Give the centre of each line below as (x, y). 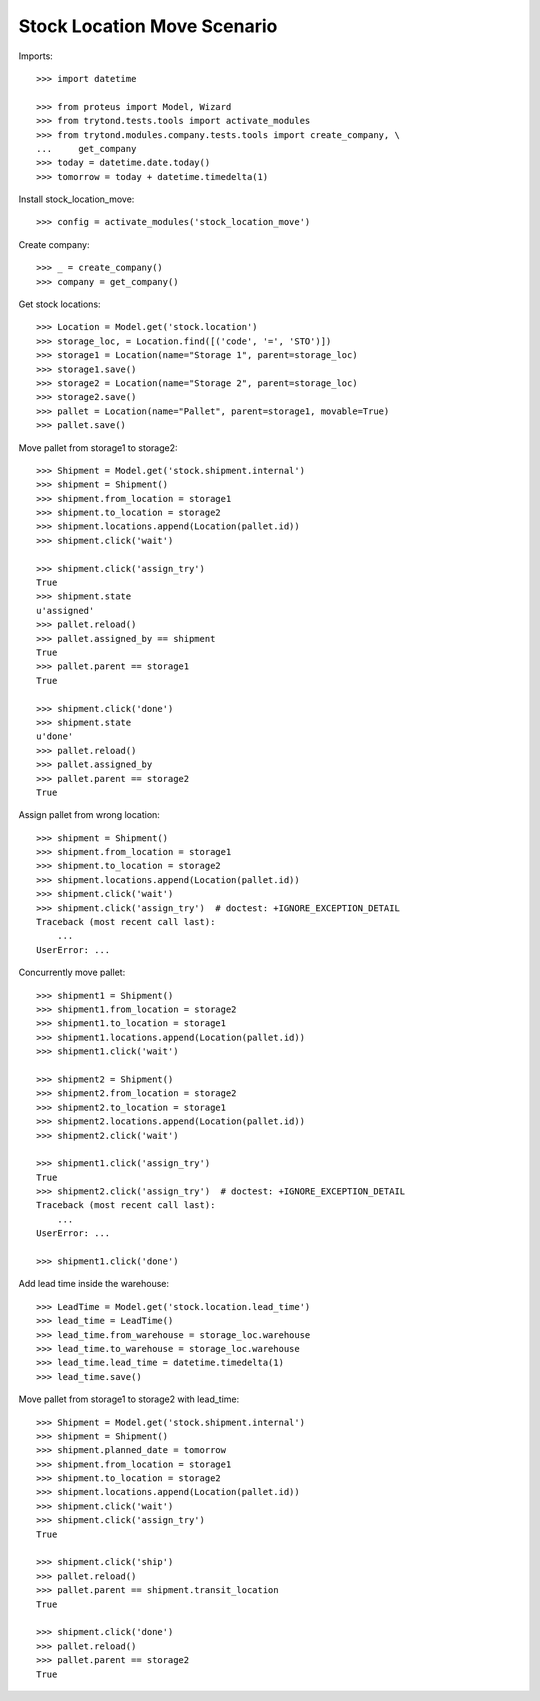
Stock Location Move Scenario (148, 26)
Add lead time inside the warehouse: (94, 1284)
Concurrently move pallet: (72, 972)
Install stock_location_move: (76, 199)
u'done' (55, 736)
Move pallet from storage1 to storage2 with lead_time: (129, 1399)
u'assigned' (65, 610)
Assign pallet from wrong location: (89, 815)
